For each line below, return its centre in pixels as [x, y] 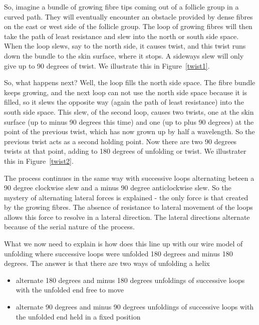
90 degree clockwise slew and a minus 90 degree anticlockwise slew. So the [118, 188]
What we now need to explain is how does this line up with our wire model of [123, 244]
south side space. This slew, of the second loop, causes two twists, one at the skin [129, 111]
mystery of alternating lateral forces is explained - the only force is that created [126, 197]
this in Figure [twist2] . [39, 160]
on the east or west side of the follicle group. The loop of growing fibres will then [128, 26]
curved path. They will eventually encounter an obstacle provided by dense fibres [128, 16]
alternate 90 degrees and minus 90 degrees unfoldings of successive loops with [135, 307]
